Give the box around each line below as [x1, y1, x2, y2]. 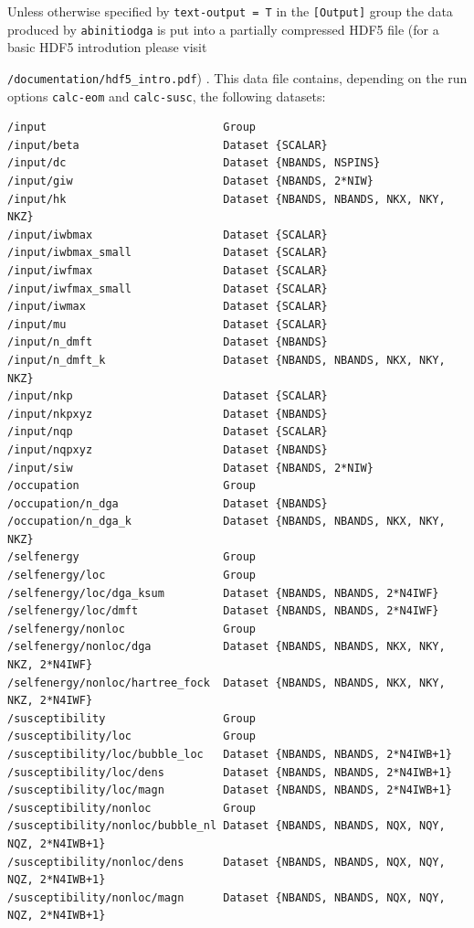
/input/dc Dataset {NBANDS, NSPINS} [7, 156, 381, 170]
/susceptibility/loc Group [7, 730, 257, 743]
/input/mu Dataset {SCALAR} [7, 317, 328, 331]
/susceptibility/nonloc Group [7, 801, 257, 815]
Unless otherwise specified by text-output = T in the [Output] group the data [7, 2, 453, 20]
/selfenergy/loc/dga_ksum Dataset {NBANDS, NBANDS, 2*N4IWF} [7, 586, 439, 600]
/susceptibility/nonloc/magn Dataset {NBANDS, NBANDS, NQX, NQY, [7, 891, 446, 904]
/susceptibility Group [7, 711, 257, 725]
